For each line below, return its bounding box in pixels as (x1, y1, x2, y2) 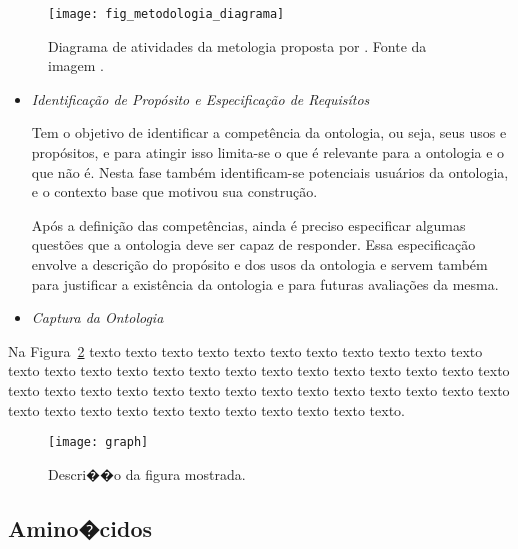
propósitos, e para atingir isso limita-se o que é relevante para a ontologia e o (31, 142, 505, 163)
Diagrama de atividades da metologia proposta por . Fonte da (48, 35, 427, 56)
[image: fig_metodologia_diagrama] (48, 7, 285, 21)
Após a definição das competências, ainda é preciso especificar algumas (31, 214, 466, 235)
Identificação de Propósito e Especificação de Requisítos (31, 88, 370, 109)
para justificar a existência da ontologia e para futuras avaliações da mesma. (31, 273, 499, 294)
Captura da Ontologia (31, 307, 164, 328)
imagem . (48, 55, 105, 76)
